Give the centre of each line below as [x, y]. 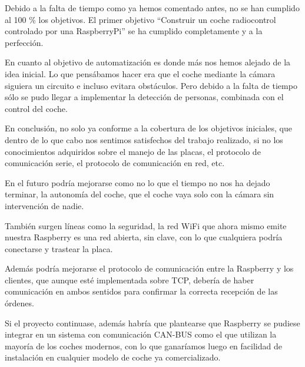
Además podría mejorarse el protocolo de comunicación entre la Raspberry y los [149, 268]
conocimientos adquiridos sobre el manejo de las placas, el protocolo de [133, 151]
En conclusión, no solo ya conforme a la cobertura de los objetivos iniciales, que [148, 128]
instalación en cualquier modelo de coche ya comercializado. [113, 357]
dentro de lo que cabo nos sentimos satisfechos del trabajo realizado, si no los [144, 139]
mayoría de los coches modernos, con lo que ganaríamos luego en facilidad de [143, 345]
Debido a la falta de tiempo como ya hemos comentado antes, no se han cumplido [152, 8]
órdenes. [19, 303]
